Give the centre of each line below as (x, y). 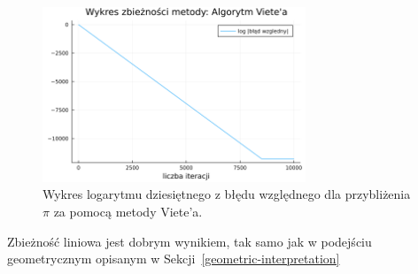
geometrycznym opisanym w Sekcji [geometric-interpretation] (174, 259)
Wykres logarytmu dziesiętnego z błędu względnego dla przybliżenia (227, 194)
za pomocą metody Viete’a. (128, 212)
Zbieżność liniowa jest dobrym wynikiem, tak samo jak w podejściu (190, 241)
